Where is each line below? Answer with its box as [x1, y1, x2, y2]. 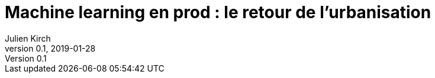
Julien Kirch [5, 33, 51, 43]
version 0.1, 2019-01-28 [5, 43, 96, 53]
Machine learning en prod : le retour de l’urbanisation [5, 2, 431, 22]
